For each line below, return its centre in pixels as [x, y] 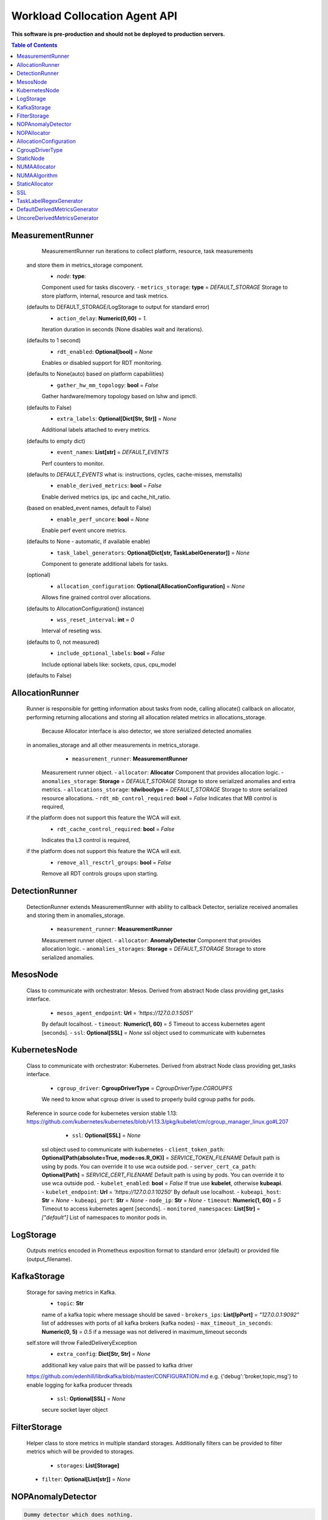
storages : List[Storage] [88, 1465]
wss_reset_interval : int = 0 [96, 620]
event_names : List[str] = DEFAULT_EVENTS [113, 452]
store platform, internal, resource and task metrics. [105, 295]
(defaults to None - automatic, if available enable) [88, 542]
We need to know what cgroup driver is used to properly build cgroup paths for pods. [149, 1099]
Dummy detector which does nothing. [79, 1515]
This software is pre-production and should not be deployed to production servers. [118, 34]
